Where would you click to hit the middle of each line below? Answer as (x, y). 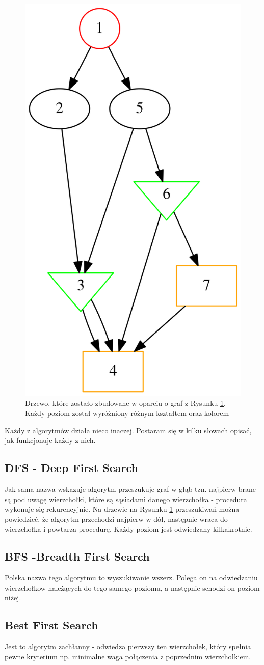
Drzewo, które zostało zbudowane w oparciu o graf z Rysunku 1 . (125, 403)
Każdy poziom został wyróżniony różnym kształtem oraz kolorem (127, 413)
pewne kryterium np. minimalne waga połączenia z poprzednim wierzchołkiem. (128, 656)
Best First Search (51, 625)
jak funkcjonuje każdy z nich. (50, 440)
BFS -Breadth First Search (77, 556)
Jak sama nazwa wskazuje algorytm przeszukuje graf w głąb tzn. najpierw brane (130, 489)
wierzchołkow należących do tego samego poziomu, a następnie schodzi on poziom (132, 587)
